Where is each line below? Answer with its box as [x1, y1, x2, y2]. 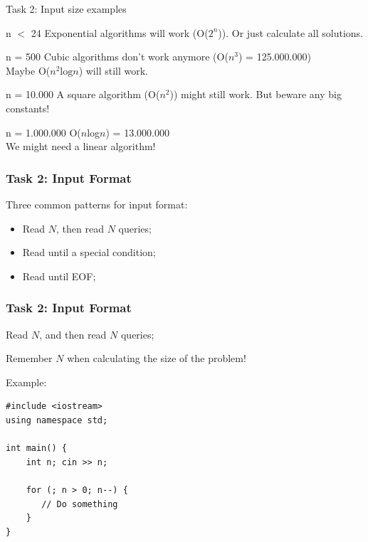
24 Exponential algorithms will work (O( [31, 25, 209, 40]
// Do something [41, 499, 118, 509]
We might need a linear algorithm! [6, 139, 156, 154]
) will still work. [78, 63, 148, 78]
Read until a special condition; [22, 245, 156, 260]
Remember [6, 351, 53, 366]
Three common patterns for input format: [6, 196, 188, 211]
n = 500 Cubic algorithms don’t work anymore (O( [6, 49, 228, 64]
